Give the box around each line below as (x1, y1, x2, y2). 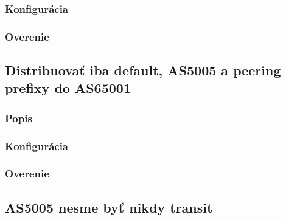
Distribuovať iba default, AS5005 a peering (5, 61, 281, 80)
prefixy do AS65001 (5, 78, 131, 97)
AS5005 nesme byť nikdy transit (5, 198, 213, 216)
